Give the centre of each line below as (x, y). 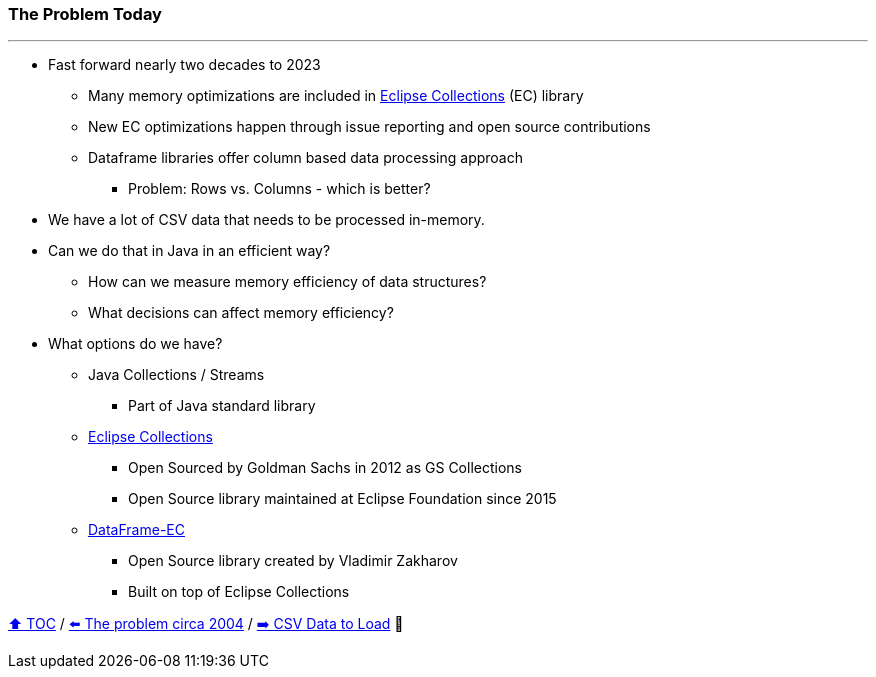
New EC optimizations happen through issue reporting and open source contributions (369, 127)
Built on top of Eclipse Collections (239, 592)
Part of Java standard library (222, 406)
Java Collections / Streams (176, 375)
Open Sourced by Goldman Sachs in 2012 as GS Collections (325, 468)
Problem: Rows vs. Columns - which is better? (279, 189)
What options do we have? (135, 344)
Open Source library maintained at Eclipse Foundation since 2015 (342, 499)
